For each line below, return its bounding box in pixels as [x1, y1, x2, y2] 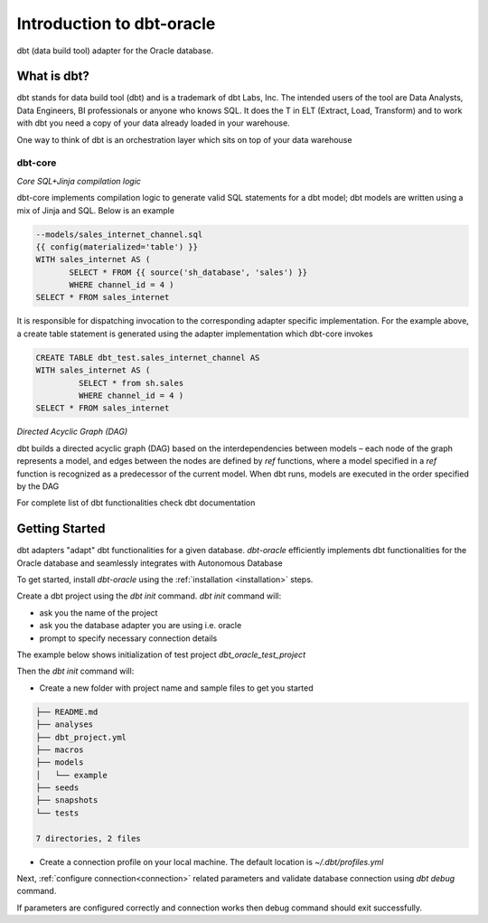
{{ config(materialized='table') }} [35, 241, 199, 252]
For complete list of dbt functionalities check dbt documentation [16, 497, 256, 508]
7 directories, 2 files [35, 833, 142, 843]
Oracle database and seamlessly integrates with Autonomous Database [16, 557, 284, 569]
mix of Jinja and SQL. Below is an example [16, 204, 175, 216]
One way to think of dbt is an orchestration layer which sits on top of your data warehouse [16, 134, 352, 145]
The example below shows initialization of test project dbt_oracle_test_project [16, 649, 306, 660]
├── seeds [35, 783, 80, 793]
